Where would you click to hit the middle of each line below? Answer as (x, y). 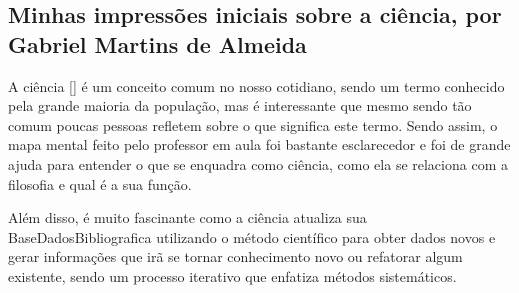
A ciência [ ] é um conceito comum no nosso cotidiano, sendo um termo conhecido (256, 85)
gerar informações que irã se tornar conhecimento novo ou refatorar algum (235, 256)
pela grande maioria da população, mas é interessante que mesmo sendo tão (240, 105)
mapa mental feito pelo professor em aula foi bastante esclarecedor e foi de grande (259, 144)
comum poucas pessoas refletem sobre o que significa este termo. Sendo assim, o (253, 124)
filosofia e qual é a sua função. (100, 183)
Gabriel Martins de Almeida (157, 43)
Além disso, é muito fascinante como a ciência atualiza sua (187, 217)
